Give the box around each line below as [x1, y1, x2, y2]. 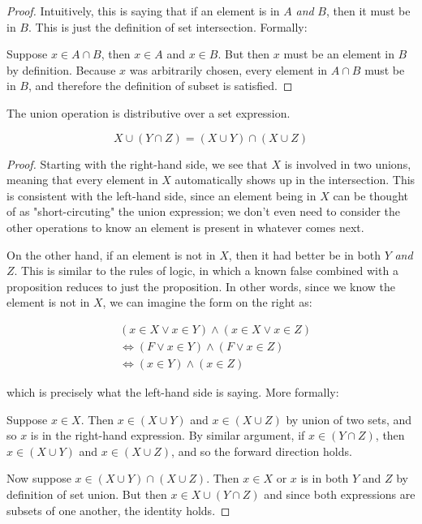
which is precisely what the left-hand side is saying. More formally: [6, 384, 339, 400]
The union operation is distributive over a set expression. [6, 104, 291, 121]
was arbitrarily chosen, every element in [129, 61, 328, 78]
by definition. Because [6, 61, 116, 78]
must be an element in [283, 45, 394, 62]
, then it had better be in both [228, 246, 381, 263]
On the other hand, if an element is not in [6, 246, 216, 263]
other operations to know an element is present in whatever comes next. [6, 218, 364, 235]
